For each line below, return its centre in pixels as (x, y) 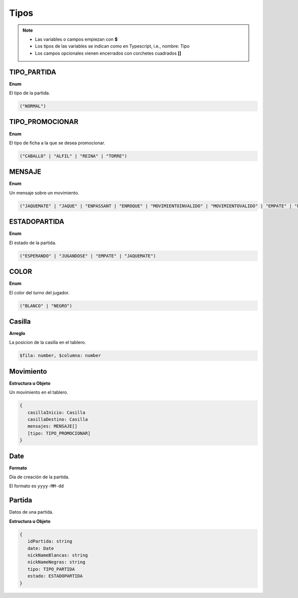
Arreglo (17, 333)
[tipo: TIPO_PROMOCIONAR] (59, 433)
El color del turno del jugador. (39, 292)
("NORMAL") (33, 106)
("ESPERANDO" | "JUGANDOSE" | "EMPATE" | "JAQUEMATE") (88, 256)
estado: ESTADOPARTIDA (55, 576)
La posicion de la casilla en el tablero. (48, 342)
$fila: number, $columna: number (60, 356)
